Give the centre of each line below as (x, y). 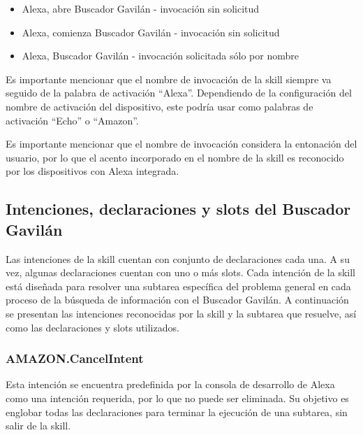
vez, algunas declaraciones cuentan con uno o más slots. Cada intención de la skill (180, 272)
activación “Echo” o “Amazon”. (72, 120)
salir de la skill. (38, 426)
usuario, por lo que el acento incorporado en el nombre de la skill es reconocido (175, 157)
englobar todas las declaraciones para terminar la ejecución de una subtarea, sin (177, 412)
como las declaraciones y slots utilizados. (92, 327)
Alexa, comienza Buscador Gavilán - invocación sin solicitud (151, 32)
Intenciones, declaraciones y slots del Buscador (178, 209)
